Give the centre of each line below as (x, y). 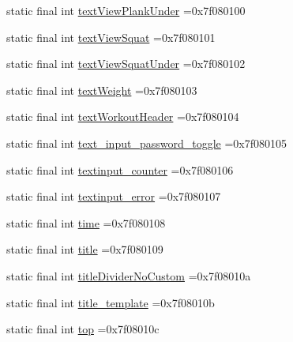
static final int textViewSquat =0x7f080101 (111, 37)
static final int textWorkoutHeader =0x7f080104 (123, 117)
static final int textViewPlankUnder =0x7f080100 (126, 10)
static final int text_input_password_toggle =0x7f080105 (146, 143)
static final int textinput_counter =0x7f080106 (120, 169)
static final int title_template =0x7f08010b (111, 302)
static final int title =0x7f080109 (85, 249)
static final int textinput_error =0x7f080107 (114, 196)
